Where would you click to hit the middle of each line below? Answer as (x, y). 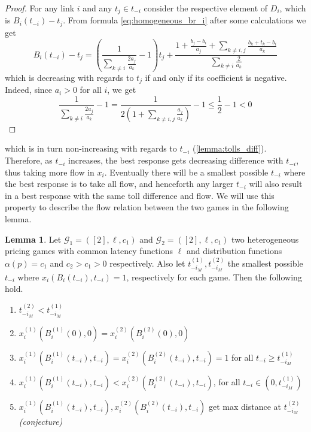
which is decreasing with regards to (69, 77)
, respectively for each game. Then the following (214, 277)
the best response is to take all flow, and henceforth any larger (119, 184)
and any (97, 8)
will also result (276, 184)
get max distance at (245, 406)
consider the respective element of (206, 8)
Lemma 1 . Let (33, 239)
